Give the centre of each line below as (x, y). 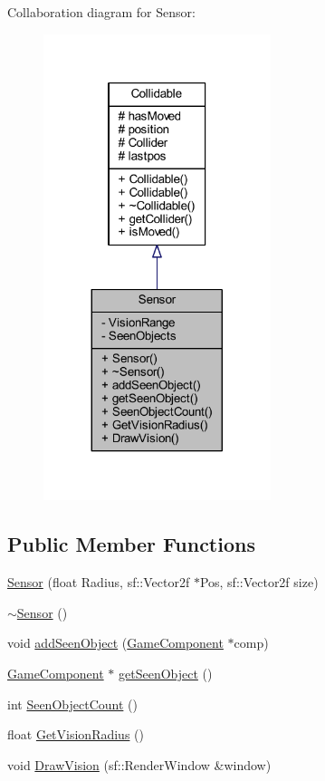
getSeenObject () (166, 673)
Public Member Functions (131, 544)
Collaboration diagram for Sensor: (101, 12)
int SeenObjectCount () (72, 704)
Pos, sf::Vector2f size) (259, 582)
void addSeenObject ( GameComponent (115, 643)
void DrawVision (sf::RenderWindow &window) (139, 764)
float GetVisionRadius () (76, 734)
